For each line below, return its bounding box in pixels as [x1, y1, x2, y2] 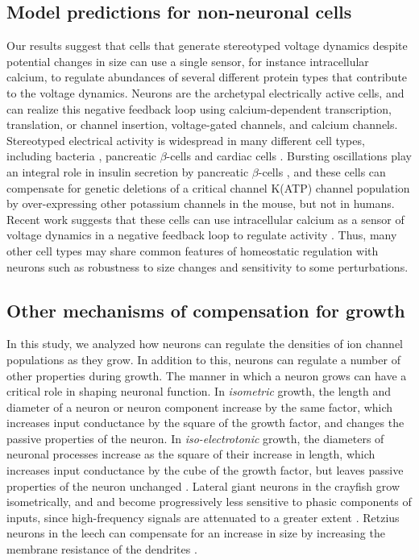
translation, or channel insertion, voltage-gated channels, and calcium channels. [6, 116, 398, 133]
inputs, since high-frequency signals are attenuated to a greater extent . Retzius [6, 508, 400, 525]
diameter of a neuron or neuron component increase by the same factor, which [6, 398, 393, 415]
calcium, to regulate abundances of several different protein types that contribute [6, 68, 408, 85]
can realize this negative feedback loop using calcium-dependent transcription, [6, 100, 392, 117]
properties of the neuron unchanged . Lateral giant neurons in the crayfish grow [6, 477, 400, 494]
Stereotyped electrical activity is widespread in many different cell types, [6, 131, 365, 148]
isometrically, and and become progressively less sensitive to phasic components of [6, 493, 412, 510]
